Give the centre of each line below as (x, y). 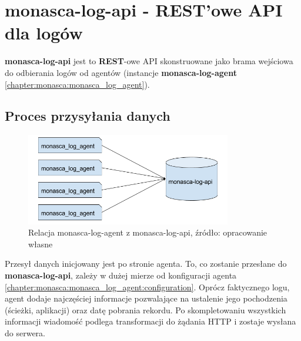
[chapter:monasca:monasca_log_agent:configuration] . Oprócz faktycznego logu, (147, 287)
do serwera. (25, 333)
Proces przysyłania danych (88, 116)
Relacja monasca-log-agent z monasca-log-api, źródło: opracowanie (148, 232)
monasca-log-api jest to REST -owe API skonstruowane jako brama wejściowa (149, 61)
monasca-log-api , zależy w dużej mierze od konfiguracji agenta (121, 275)
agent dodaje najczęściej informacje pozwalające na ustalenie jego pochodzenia (146, 298)
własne (41, 244)
